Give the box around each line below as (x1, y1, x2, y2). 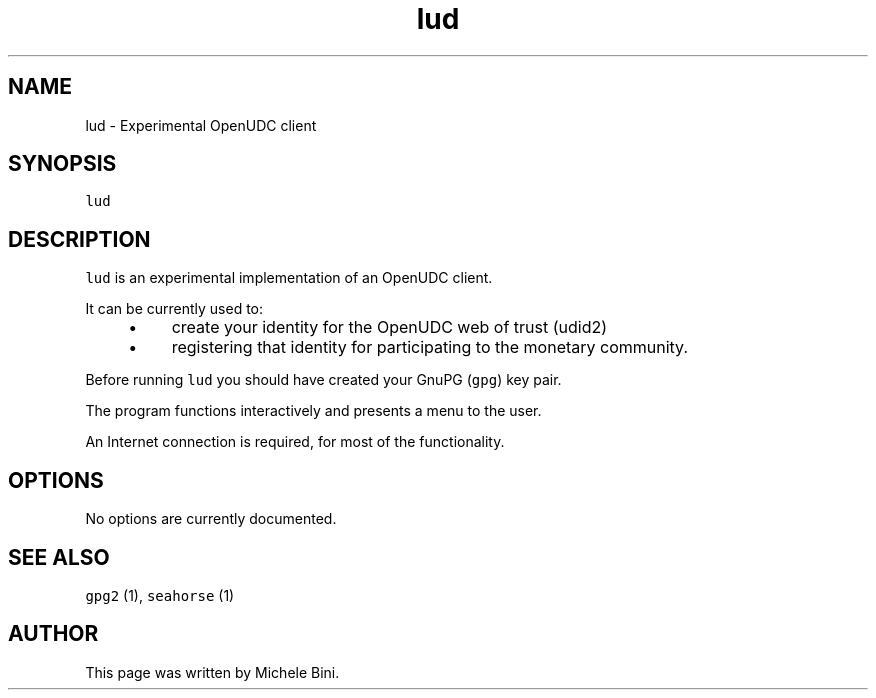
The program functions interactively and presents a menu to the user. (85, 402, 542, 420)
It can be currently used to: (85, 300, 264, 318)
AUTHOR (8, 621, 99, 647)
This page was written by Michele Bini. (85, 663, 340, 681)
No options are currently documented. (85, 510, 337, 528)
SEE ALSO (8, 544, 110, 570)
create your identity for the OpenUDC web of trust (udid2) (171, 317, 608, 338)
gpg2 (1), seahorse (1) (85, 586, 235, 604)
